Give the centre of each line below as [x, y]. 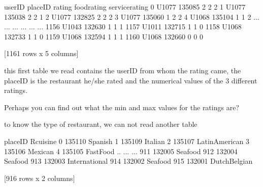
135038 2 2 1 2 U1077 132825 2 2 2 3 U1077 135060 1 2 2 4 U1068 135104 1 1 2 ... [132, 16]
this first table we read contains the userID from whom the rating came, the [123, 70]
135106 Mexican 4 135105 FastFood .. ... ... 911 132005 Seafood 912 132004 [121, 151]
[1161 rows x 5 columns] [41, 53]
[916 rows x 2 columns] [40, 178]
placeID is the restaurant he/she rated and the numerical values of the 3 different [131, 80]
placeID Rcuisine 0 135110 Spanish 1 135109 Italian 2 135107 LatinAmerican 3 [127, 141]
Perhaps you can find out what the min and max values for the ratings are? [122, 107]
